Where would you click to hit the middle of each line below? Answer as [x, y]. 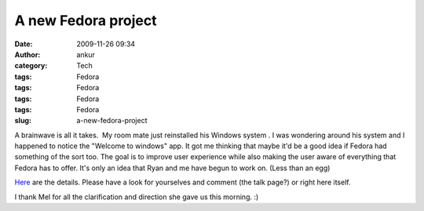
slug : [23, 121]
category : [31, 66]
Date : [24, 44]
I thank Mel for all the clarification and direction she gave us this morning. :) [137, 197]
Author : [27, 54]
